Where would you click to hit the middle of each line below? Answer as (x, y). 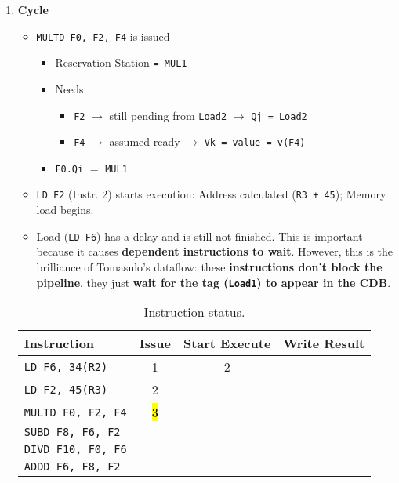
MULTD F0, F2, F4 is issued (103, 36)
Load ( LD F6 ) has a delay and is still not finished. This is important (199, 236)
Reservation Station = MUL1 (121, 62)
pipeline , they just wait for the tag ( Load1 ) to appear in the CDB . (214, 282)
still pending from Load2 (168, 115)
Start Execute (227, 343)
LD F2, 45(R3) (66, 389)
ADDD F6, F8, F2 (72, 467)
